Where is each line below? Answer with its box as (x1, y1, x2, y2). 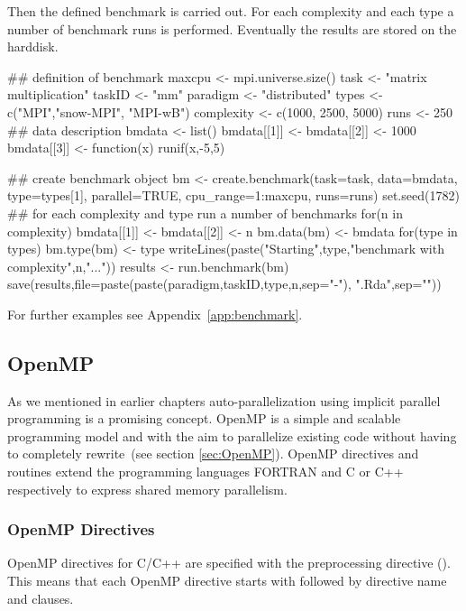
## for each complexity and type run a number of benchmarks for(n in (7, 203, 403, 222)
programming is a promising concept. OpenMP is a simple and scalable (7, 409, 401, 428)
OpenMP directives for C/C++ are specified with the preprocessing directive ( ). (7, 553, 451, 572)
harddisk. (7, 37, 59, 56)
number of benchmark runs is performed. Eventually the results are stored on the (7, 19, 457, 38)
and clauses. (7, 588, 74, 607)
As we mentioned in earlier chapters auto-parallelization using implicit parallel (7, 391, 441, 410)
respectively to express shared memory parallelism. (7, 479, 288, 498)
